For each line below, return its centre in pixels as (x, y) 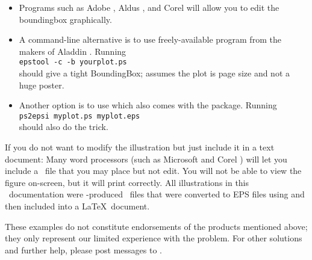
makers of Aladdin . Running (73, 51)
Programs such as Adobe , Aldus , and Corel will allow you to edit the (149, 7)
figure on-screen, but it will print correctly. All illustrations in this (127, 182)
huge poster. (42, 85)
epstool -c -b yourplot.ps (73, 62)
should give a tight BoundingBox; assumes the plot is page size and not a (154, 73)
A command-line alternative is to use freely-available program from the (150, 39)
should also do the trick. (64, 127)
